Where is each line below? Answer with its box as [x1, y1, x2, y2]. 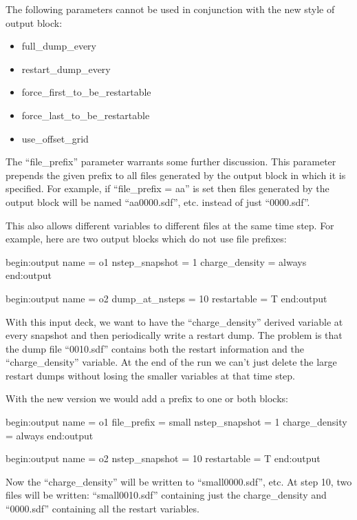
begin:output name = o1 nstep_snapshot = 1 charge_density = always [6, 254, 307, 269]
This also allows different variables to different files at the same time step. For [6, 218, 334, 232]
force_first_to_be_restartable [21, 85, 151, 99]
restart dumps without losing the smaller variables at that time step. [6, 368, 295, 382]
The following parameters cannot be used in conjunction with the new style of [6, 2, 335, 16]
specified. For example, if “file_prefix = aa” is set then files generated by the [6, 181, 329, 196]
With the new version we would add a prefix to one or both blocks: [6, 391, 288, 406]
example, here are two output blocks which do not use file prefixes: [6, 231, 287, 246]
